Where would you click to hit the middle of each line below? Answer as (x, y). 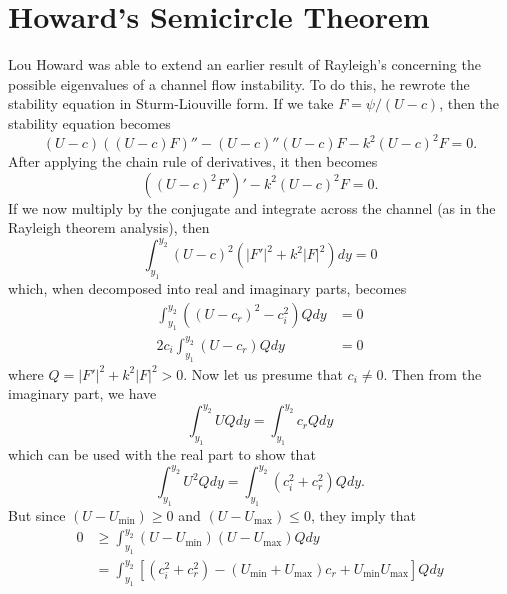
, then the (469, 103)
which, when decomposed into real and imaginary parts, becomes (207, 288)
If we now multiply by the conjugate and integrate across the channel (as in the (252, 207)
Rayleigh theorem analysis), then (109, 227)
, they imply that (363, 514)
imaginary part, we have (82, 393)
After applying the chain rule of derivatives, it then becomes (193, 161)
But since (37, 514)
